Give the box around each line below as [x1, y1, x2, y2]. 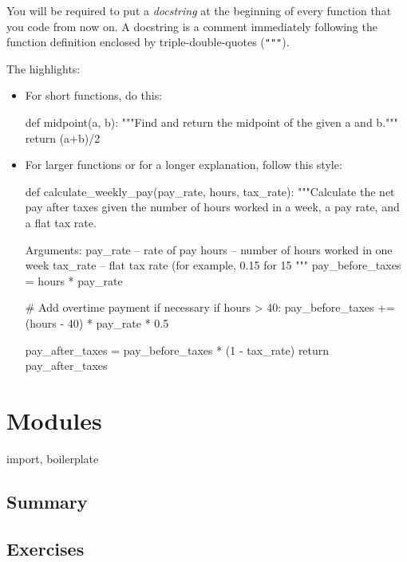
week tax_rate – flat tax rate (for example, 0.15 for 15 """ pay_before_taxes [25, 257, 401, 273]
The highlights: [6, 60, 81, 77]
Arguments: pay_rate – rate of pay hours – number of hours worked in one [25, 241, 393, 257]
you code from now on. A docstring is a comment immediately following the [6, 18, 377, 34]
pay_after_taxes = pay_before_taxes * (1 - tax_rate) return [25, 341, 330, 358]
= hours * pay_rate [25, 272, 123, 289]
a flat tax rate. [25, 214, 97, 230]
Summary [6, 489, 88, 513]
